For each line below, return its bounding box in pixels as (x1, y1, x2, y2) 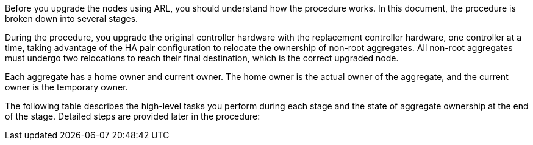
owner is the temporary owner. (5, 82, 128, 92)
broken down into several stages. (5, 13, 138, 24)
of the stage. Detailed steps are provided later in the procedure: (5, 111, 260, 121)
